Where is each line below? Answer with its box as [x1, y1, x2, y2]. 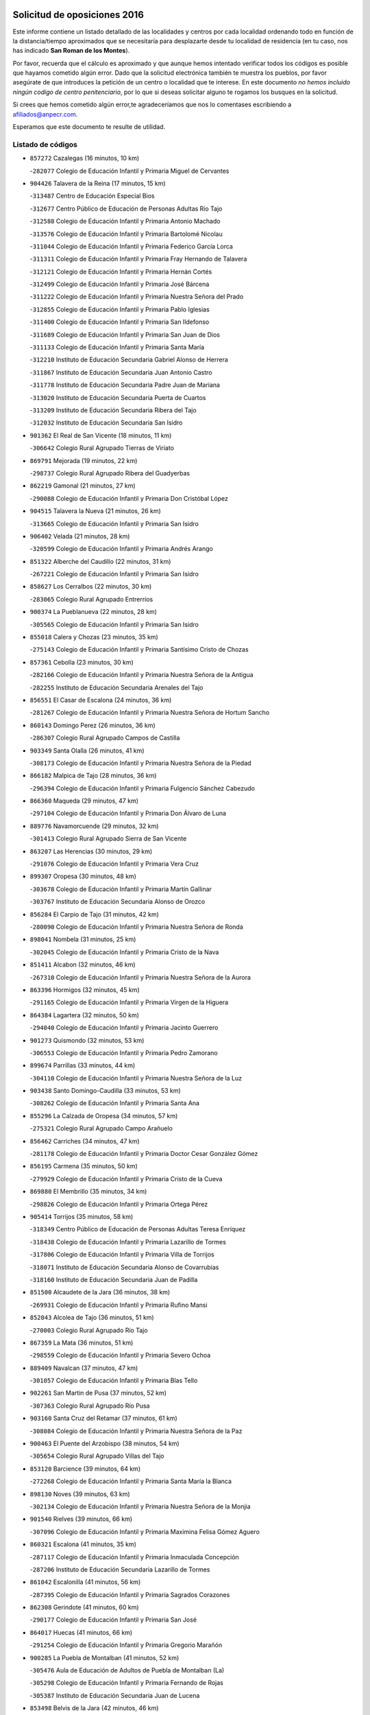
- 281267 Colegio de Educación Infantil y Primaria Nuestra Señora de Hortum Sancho [29, 709, 270, 717]
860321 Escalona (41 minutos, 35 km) [29, 1540, 137, 1548]
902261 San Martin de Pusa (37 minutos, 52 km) [29, 1389, 167, 1397]
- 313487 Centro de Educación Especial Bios [29, 192, 155, 200]
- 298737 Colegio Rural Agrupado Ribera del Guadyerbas [29, 469, 190, 477]
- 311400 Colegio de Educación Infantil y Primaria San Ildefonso [29, 318, 210, 326]
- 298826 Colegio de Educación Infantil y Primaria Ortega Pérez [29, 1200, 208, 1208]
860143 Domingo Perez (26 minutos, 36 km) [29, 721, 156, 729]
